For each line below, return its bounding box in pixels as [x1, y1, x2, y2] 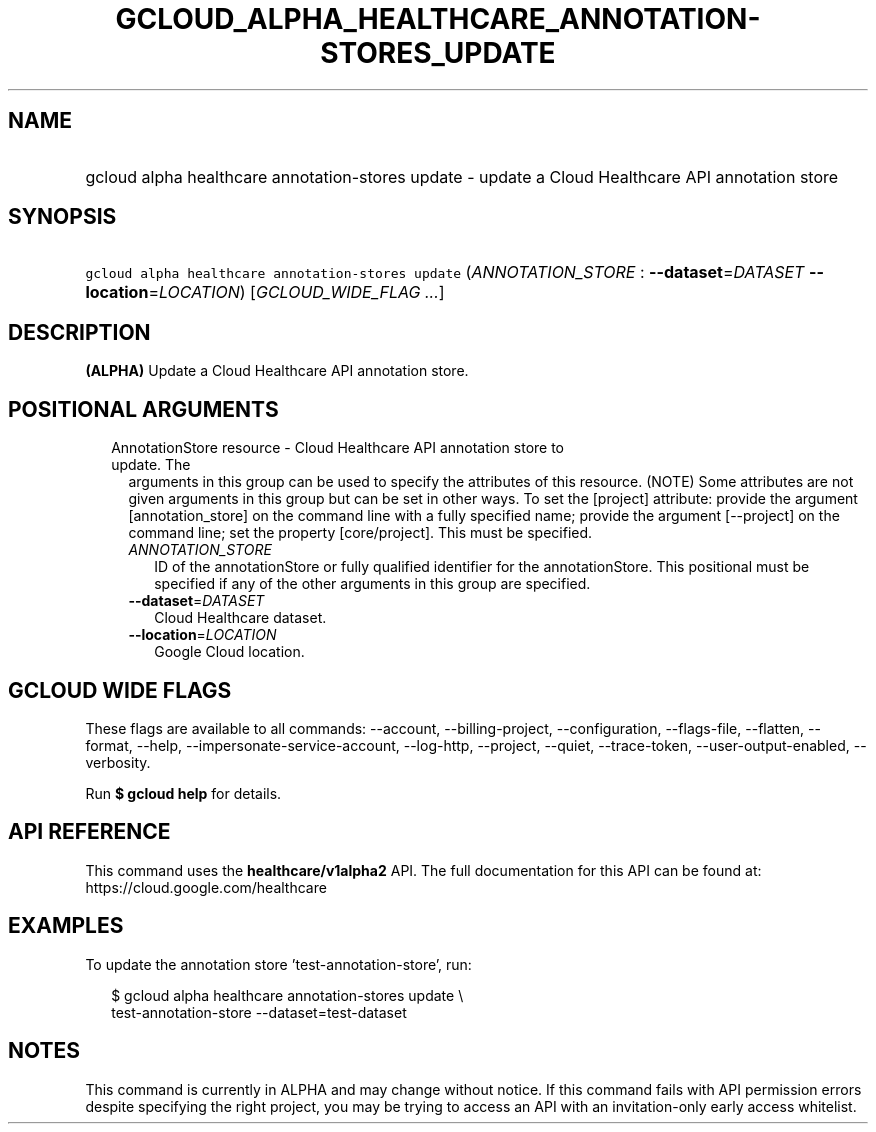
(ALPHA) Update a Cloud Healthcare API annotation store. [85, 362, 469, 380]
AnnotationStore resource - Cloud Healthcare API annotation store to [111, 439, 564, 457]
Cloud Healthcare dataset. [154, 609, 327, 627]
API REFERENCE [8, 819, 171, 845]
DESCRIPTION [8, 319, 151, 345]
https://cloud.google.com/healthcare [85, 878, 327, 896]
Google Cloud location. [154, 643, 305, 661]
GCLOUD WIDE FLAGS [8, 677, 232, 703]
